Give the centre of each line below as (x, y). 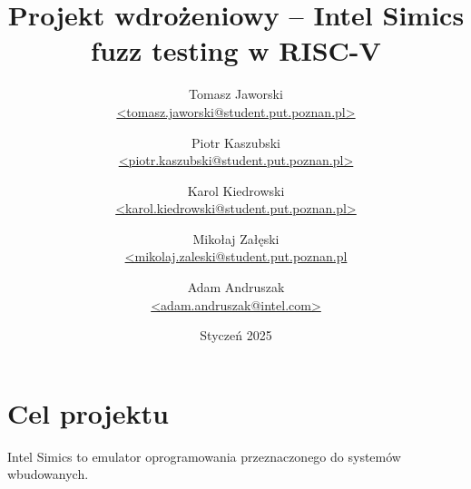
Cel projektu (88, 412)
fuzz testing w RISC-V (236, 50)
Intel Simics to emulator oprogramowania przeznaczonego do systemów (204, 456)
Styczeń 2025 (236, 335)
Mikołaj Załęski (236, 238)
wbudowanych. (48, 474)
